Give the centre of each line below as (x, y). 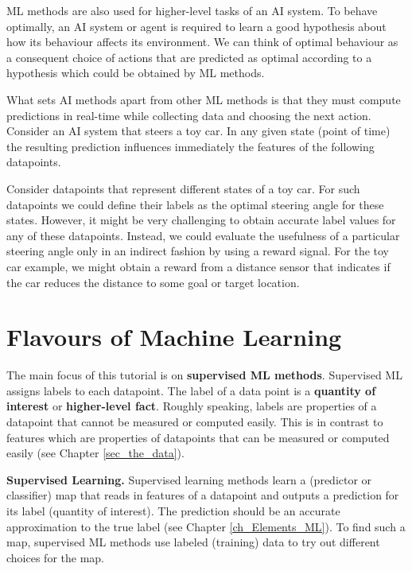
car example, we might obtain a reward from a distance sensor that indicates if (198, 266)
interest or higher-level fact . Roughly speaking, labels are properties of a (192, 406)
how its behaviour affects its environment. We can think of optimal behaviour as (202, 42)
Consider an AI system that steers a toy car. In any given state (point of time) (198, 131)
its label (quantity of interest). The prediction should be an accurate (173, 510)
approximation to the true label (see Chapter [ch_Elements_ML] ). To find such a (206, 526)
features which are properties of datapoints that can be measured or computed (198, 437)
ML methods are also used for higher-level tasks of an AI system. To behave (192, 10)
